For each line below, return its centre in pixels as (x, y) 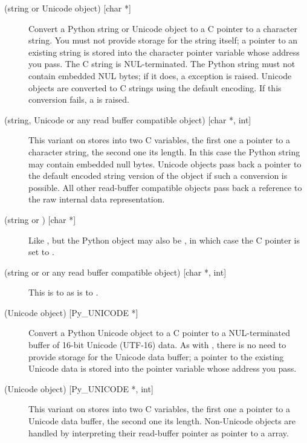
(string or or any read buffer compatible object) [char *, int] (115, 272)
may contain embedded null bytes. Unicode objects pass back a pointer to (165, 163)
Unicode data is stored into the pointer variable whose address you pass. (163, 368)
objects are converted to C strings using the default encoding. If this (155, 87)
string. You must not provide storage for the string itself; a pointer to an (163, 40)
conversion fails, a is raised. (79, 99)
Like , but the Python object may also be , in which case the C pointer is (164, 240)
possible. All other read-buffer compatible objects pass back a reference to (165, 187)
